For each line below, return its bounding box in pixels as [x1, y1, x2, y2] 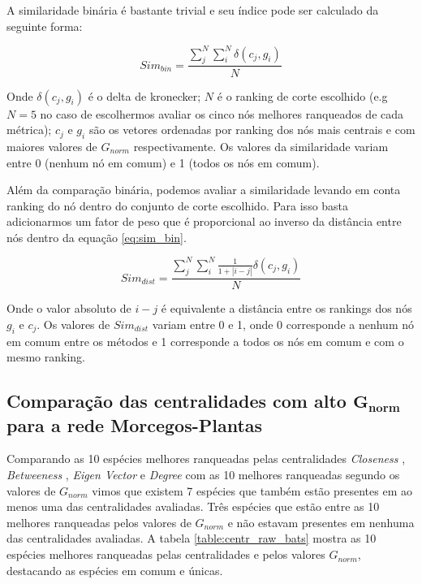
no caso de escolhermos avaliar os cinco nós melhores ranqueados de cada [40, 105, 404, 122]
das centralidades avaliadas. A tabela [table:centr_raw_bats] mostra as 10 [6, 530, 377, 547]
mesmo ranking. [6, 348, 85, 366]
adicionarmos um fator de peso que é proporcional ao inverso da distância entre [6, 213, 402, 230]
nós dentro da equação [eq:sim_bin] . [6, 228, 187, 245]
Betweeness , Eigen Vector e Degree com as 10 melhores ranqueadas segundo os [6, 466, 400, 483]
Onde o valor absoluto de [6, 300, 131, 317]
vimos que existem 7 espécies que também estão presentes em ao [92, 482, 412, 499]
